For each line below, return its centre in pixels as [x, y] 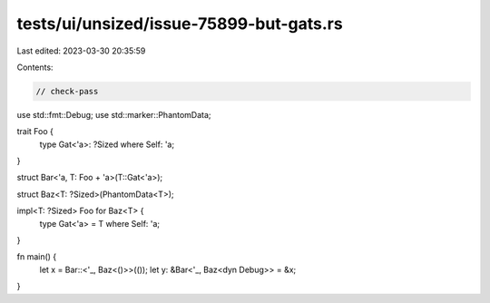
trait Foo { [35, 132]
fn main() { [37, 257]
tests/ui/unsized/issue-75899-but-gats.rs [180, 24]
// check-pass [67, 91]
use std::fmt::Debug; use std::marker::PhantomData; [114, 114]
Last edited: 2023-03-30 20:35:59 [81, 51]
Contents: [35, 67]
